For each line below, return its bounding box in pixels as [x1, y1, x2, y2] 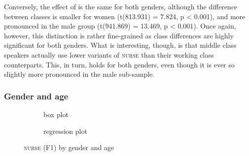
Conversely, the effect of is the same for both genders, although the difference [4, 1, 238, 11]
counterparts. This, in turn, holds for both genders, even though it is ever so [4, 59, 235, 69]
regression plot [43, 125, 87, 136]
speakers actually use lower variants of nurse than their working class [4, 49, 214, 60]
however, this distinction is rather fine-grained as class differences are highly [4, 30, 234, 40]
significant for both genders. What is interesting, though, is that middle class [4, 40, 237, 50]
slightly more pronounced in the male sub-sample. [4, 69, 155, 79]
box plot [43, 109, 69, 119]
